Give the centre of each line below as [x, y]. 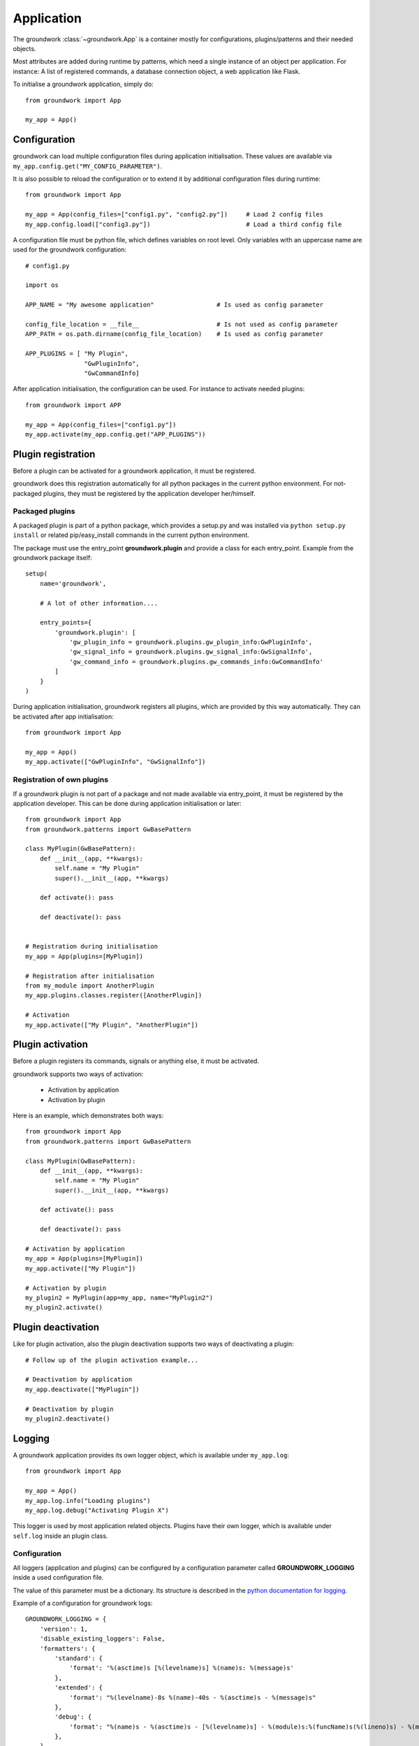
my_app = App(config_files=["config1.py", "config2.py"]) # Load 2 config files [175, 214]
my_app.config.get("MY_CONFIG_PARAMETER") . [88, 166]
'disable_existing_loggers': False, [102, 1639]
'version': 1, [64, 1629]
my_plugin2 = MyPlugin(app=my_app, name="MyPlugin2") [119, 1298]
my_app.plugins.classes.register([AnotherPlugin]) [114, 996]
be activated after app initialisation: [64, 717]
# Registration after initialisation [90, 976]
